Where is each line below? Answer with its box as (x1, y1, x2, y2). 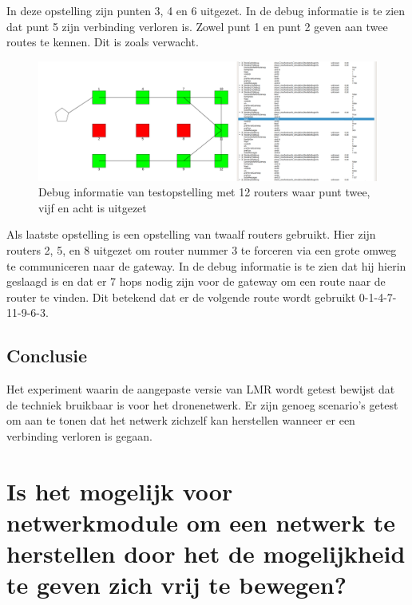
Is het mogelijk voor (6, 474, 233, 507)
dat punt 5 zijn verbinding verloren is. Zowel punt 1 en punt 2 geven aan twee (6, 18, 388, 34)
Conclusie (6, 343, 88, 368)
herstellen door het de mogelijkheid (6, 537, 406, 570)
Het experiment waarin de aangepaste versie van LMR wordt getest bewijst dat (6, 381, 395, 397)
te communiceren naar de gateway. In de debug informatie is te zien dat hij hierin (6, 257, 406, 274)
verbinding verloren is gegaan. (6, 428, 153, 444)
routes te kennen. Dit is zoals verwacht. (6, 34, 199, 50)
